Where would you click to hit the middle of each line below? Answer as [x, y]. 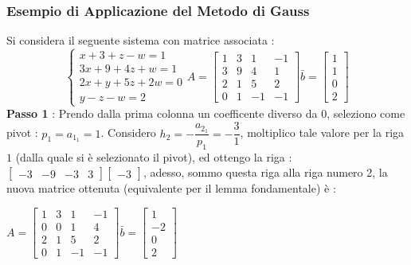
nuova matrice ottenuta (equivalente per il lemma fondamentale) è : [171, 188]
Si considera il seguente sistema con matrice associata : [141, 40]
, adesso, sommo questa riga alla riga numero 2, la [265, 172]
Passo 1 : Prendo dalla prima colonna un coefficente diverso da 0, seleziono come [206, 113]
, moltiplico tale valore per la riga [322, 132]
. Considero [128, 132]
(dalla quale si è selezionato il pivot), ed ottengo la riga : [154, 156]
